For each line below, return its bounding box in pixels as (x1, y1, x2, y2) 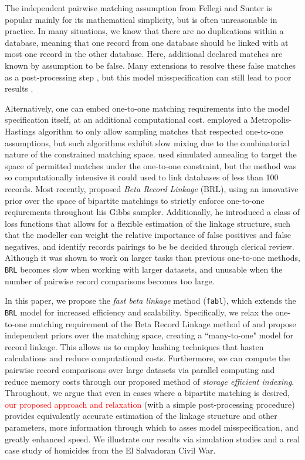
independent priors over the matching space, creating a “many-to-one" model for (5, 329, 294, 341)
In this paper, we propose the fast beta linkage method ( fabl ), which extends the (5, 294, 296, 307)
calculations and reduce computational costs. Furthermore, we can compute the (5, 352, 290, 364)
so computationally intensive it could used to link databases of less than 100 (5, 171, 279, 183)
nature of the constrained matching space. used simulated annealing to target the (5, 148, 297, 160)
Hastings (5, 125, 36, 137)
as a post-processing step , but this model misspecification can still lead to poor (5, 70, 292, 83)
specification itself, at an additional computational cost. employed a (5, 113, 248, 126)
